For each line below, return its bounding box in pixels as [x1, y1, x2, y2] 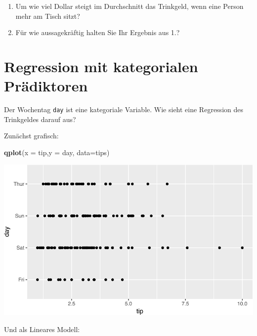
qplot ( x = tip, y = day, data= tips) [4, 147, 110, 157]
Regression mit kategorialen [4, 56, 198, 76]
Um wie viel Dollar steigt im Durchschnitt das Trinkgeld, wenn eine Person [15, 1, 244, 11]
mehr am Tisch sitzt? [15, 10, 80, 21]
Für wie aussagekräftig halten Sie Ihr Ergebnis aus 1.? [15, 27, 180, 38]
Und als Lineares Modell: [4, 324, 80, 334]
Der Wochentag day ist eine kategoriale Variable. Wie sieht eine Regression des [4, 104, 243, 115]
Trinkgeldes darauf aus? [4, 114, 76, 124]
